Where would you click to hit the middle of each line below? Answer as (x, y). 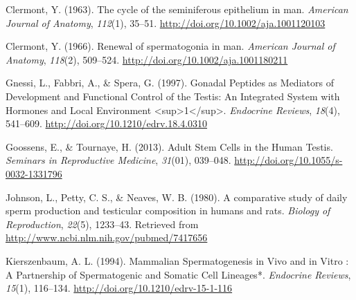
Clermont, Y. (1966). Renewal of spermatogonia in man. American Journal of (170, 46)
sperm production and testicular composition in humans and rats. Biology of (168, 210)
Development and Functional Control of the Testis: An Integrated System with (173, 96)
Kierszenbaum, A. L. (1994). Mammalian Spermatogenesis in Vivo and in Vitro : (177, 260)
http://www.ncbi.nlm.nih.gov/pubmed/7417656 (107, 237)
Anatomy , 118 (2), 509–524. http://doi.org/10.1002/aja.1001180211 (147, 59)
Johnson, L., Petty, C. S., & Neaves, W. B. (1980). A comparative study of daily (177, 197)
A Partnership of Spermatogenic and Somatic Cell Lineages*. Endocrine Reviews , (178, 274)
